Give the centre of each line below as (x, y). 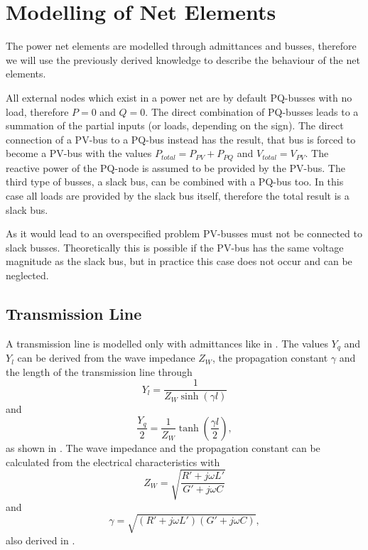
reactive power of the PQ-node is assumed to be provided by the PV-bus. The (175, 167)
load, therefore (37, 111)
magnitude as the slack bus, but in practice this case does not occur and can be (179, 261)
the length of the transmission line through (99, 371)
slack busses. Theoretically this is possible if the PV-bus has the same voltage (175, 247)
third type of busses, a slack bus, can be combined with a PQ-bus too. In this (175, 182)
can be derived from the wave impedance (106, 358)
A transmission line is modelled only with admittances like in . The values (167, 343)
